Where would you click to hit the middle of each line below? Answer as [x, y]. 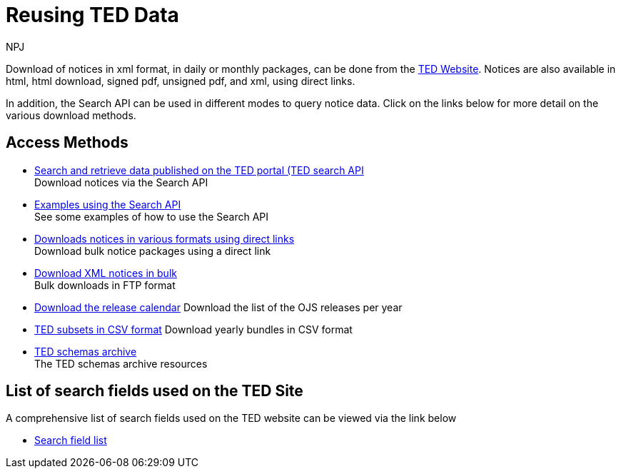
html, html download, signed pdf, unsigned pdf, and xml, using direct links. [181, 81]
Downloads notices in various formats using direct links [165, 238]
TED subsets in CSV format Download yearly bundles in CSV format [193, 329]
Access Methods [67, 143]
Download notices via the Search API [121, 182]
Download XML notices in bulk [106, 273]
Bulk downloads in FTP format [105, 285]
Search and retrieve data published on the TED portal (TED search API [199, 170]
